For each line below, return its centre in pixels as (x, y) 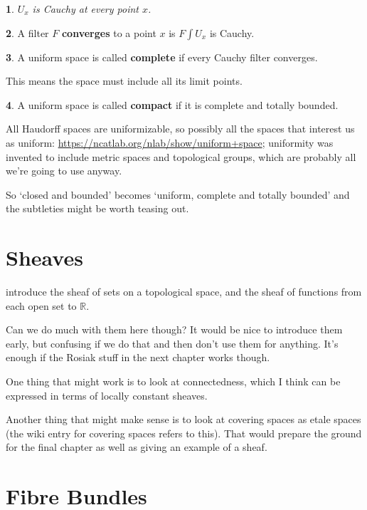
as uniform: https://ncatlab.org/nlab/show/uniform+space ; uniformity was (170, 142)
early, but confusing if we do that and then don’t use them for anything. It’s (172, 343)
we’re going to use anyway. (64, 171)
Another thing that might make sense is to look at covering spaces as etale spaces (183, 419)
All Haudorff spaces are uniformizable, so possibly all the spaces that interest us (180, 129)
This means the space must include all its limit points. (124, 81)
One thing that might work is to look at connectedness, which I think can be (173, 381)
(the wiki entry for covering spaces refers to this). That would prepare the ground (184, 433)
